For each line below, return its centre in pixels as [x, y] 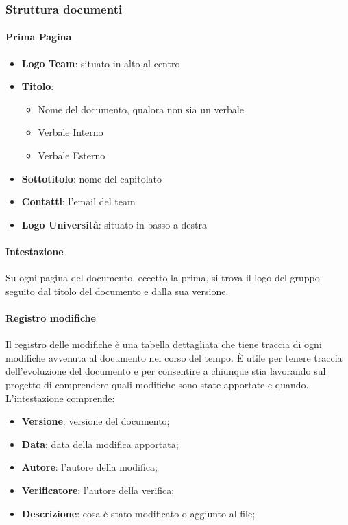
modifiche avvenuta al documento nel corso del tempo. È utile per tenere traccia [174, 357]
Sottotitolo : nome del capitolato [92, 178]
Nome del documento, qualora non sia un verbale [141, 109]
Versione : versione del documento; [96, 421]
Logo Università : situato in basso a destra [114, 224]
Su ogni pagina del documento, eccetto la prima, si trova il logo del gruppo [163, 278]
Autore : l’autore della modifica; [89, 467]
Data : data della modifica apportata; [100, 444]
